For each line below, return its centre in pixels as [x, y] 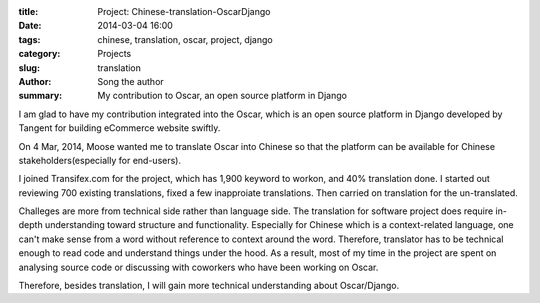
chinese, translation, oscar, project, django [185, 39]
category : [39, 54]
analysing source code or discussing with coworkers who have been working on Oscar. [198, 267]
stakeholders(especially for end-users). [100, 160]
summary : [40, 96]
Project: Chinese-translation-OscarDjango [184, 11]
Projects [114, 54]
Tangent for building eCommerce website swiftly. [119, 128]
